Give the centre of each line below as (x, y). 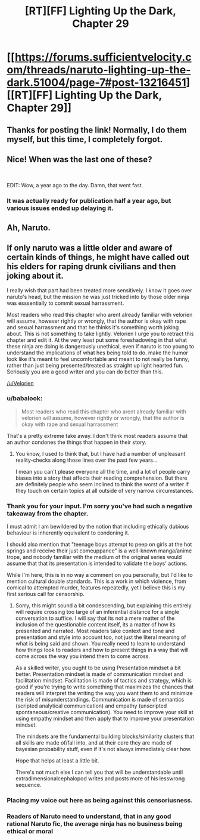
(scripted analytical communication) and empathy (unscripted (91, 706)
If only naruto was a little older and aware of (90, 248)
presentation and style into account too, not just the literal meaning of (101, 637)
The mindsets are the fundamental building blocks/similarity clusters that (105, 736)
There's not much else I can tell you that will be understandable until (99, 772)
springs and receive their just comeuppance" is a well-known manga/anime (99, 551)
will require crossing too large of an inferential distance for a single (97, 612)
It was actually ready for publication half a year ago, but (89, 201)
